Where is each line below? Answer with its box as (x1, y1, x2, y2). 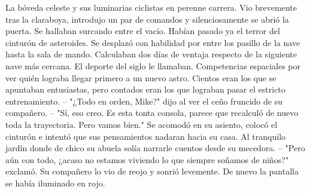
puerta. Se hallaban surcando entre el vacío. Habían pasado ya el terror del (5, 24, 280, 37)
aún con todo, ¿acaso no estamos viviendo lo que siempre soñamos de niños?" (5, 153, 289, 166)
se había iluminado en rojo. (5, 176, 105, 189)
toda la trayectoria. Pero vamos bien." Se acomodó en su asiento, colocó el (5, 118, 278, 130)
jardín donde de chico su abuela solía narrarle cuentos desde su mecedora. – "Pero (5, 142, 305, 154)
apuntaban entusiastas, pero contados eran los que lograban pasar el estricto (5, 83, 285, 96)
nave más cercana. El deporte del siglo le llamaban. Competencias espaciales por (5, 59, 300, 72)
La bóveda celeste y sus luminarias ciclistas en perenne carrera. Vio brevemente (5, 1, 297, 13)
